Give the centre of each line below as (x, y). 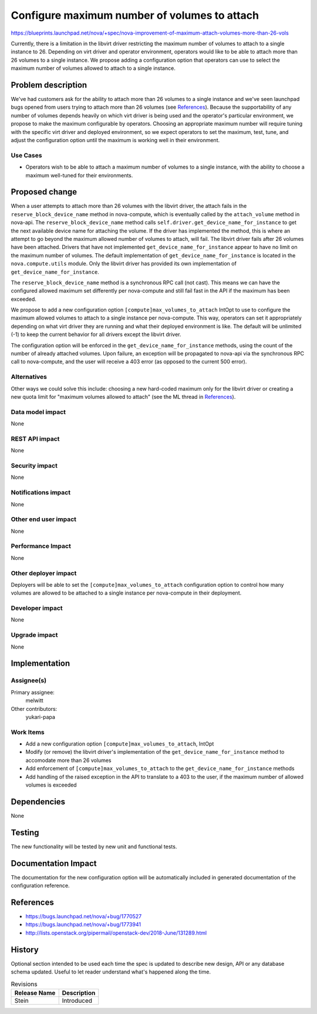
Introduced (77, 1000)
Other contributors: (34, 709)
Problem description (49, 85)
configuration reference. (40, 886)
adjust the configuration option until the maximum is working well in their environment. (115, 140)
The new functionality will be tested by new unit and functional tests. (94, 847)
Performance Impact (41, 546)
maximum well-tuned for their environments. (79, 175)
